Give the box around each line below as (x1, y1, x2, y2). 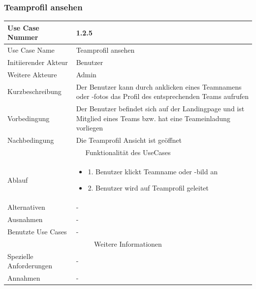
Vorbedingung (7, 113, 50, 123)
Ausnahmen (7, 214, 43, 225)
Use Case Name (7, 45, 55, 55)
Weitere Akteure (7, 69, 57, 79)
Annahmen (7, 273, 40, 283)
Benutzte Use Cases (7, 226, 67, 236)
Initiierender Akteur (7, 57, 68, 67)
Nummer (7, 32, 38, 42)
